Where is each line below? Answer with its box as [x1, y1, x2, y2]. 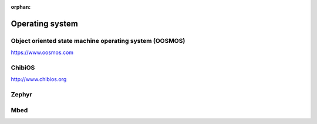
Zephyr [11, 91, 32, 99]
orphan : [11, 4, 31, 10]
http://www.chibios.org [11, 76, 67, 83]
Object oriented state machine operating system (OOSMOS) [11, 36, 186, 45]
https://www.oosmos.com [11, 49, 73, 56]
